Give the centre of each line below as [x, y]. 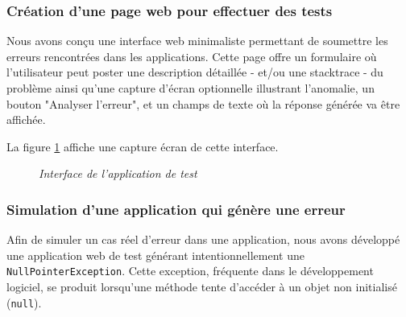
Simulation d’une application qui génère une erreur [176, 209]
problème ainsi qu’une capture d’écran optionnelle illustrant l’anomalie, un [191, 88]
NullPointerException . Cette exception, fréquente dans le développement [190, 271]
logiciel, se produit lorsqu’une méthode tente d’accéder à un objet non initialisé [202, 287]
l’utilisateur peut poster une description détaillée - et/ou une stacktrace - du [195, 72]
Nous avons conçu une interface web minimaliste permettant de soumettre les [197, 41]
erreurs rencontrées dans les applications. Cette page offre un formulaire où [192, 56]
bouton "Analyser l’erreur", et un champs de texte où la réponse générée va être [203, 103]
